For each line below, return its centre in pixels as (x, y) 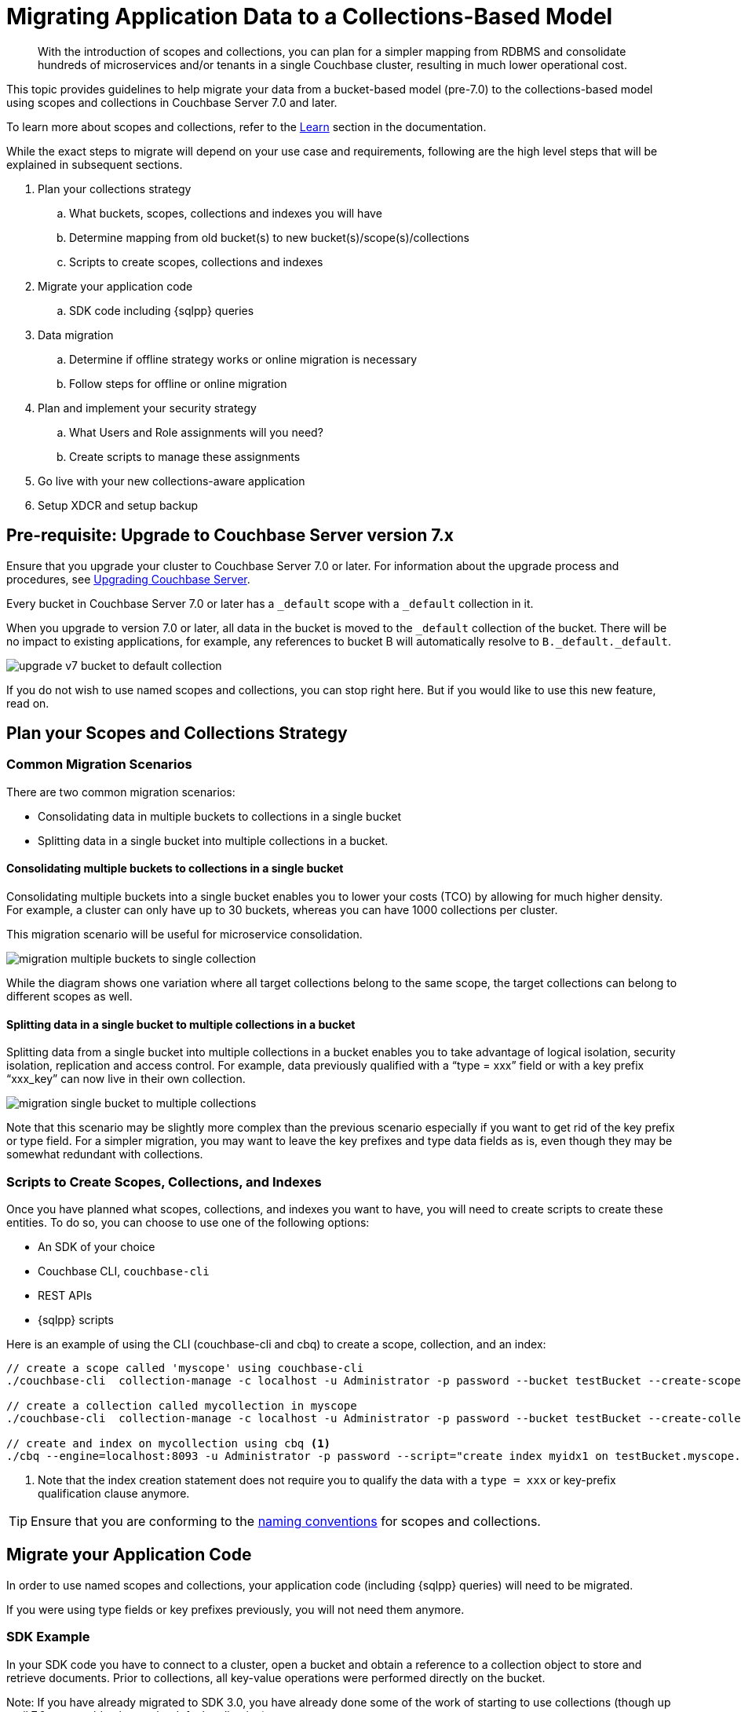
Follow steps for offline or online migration (178, 383)
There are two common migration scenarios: (121, 792)
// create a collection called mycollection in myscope (182, 1406)
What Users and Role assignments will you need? (196, 432)
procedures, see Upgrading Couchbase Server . (128, 579)
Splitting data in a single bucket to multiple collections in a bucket (181, 1024)
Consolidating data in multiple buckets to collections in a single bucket (220, 816)
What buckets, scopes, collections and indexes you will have (226, 213)
